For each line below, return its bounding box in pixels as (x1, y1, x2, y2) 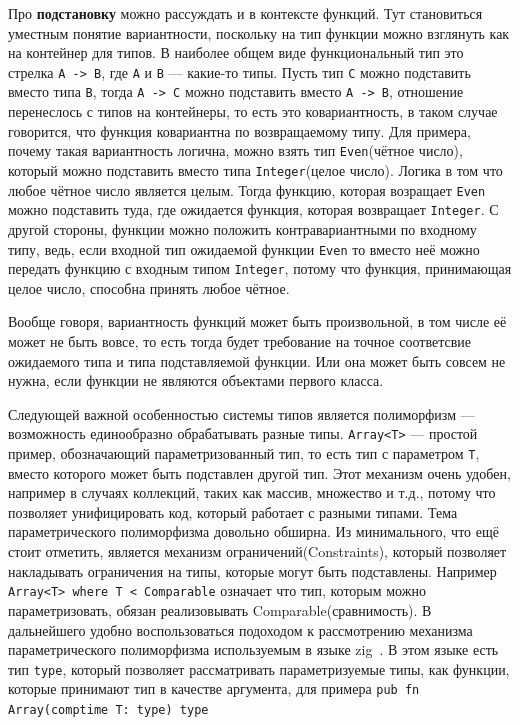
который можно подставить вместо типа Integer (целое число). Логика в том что (8, 159, 503, 180)
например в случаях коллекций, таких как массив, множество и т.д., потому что (8, 482, 496, 503)
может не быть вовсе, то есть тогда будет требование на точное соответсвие (8, 331, 471, 351)
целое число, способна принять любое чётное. (8, 277, 290, 298)
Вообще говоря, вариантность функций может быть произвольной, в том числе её (8, 311, 507, 332)
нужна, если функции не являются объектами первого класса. (8, 370, 384, 391)
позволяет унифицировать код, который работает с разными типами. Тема (8, 501, 458, 522)
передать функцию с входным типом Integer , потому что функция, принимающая (8, 258, 512, 279)
